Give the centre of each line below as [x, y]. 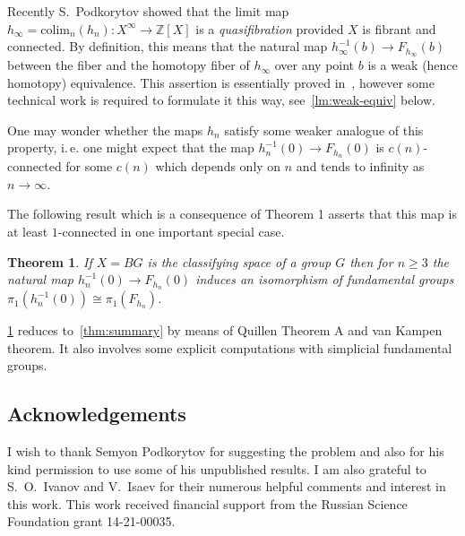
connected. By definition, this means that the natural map [168, 46]
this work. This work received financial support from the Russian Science [207, 503]
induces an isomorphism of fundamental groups [325, 279]
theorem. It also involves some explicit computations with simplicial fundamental [230, 347]
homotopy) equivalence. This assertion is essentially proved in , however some [221, 82]
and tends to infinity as [360, 166]
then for [371, 261]
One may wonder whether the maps [105, 130]
